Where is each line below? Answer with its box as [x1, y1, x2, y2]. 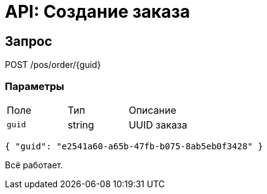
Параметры [5, 80, 64, 92]
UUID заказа [129, 118, 187, 131]
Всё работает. [5, 159, 63, 170]
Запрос [5, 33, 53, 49]
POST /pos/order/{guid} [5, 59, 101, 70]
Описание [129, 103, 176, 116]
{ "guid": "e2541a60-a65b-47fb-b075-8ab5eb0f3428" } [5, 141, 263, 151]
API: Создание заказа [5, 1, 190, 22]
